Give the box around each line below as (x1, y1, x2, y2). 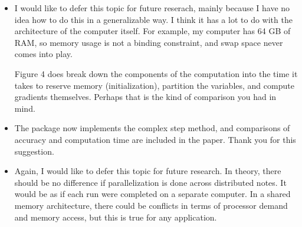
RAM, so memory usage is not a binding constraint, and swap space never (14, 36, 283, 48)
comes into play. (14, 48, 73, 60)
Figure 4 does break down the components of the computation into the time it (14, 67, 298, 79)
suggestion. (14, 145, 54, 157)
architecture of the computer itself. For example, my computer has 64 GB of (14, 25, 291, 37)
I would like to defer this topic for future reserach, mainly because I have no (14, 2, 290, 14)
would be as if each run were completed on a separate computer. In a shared (14, 188, 291, 200)
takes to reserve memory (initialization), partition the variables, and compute (14, 79, 294, 91)
